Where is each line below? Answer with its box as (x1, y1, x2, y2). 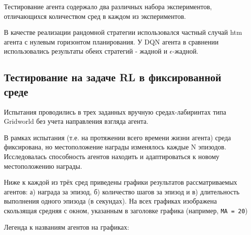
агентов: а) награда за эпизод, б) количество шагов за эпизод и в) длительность (4, 186, 240, 196)
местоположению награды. (4, 161, 82, 171)
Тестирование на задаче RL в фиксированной (4, 70, 221, 85)
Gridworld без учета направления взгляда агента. (4, 116, 149, 126)
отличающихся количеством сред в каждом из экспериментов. (4, 11, 186, 21)
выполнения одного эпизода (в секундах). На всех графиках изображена (4, 196, 217, 206)
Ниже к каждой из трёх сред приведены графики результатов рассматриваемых (4, 177, 237, 187)
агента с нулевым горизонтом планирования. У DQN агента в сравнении (4, 36, 219, 46)
